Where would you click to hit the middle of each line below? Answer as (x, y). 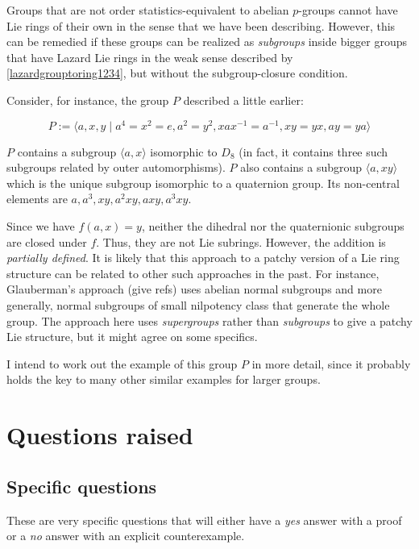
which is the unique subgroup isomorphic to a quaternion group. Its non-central (203, 183)
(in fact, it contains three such (313, 151)
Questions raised (100, 435)
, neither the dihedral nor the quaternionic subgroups (273, 226)
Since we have (41, 226)
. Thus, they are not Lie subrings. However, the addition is (241, 241)
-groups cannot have (348, 10)
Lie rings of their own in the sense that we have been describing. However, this (201, 25)
